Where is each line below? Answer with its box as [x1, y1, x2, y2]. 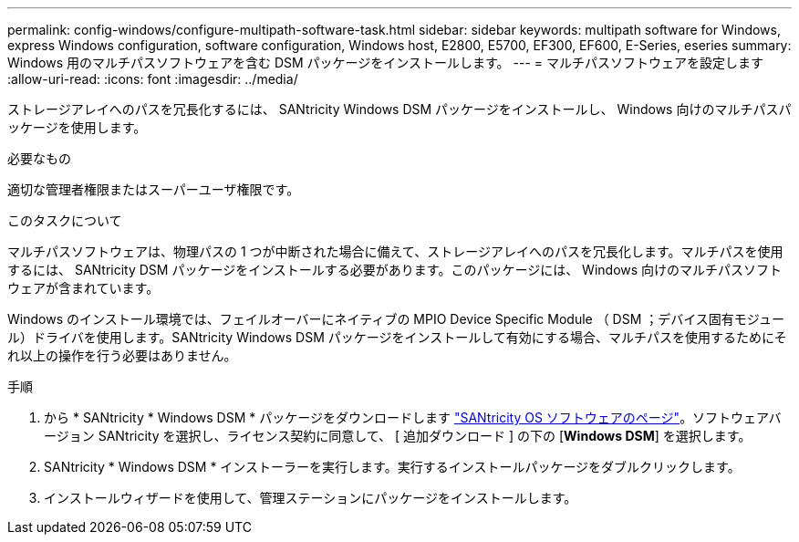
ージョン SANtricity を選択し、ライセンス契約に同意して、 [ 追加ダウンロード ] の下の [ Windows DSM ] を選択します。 [44, 428, 752, 443]
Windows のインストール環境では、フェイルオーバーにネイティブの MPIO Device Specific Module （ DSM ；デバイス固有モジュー [7, 311, 784, 327]
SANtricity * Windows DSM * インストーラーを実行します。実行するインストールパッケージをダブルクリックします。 [44, 459, 741, 474]
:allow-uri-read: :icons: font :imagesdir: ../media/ [7, 71, 298, 87]
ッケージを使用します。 [7, 120, 147, 135]
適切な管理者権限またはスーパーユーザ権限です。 [7, 182, 300, 197]
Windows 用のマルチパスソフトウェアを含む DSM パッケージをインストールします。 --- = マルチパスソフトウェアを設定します [7, 55, 763, 70]
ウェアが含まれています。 [7, 280, 160, 296]
